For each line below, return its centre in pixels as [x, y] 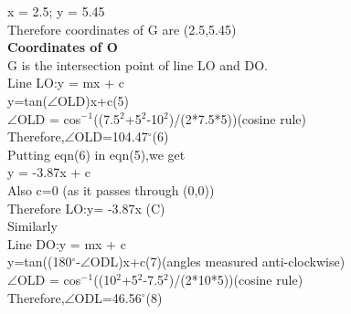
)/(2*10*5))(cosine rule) [236, 279]
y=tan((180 [40, 262]
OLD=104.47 [111, 136]
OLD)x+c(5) [93, 100]
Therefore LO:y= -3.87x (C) [86, 208]
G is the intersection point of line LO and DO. [138, 64]
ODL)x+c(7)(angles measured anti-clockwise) [218, 262]
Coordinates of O [63, 47]
